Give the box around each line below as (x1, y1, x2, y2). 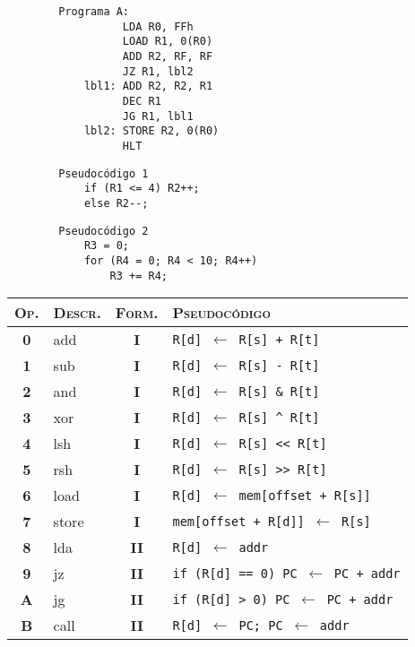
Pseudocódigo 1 (58, 167, 149, 180)
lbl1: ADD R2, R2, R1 (83, 80, 213, 93)
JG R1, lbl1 (122, 109, 194, 123)
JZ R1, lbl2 (122, 65, 194, 78)
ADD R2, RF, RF (122, 49, 213, 63)
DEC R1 (122, 94, 161, 108)
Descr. (53, 302, 101, 323)
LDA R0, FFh (122, 20, 194, 33)
